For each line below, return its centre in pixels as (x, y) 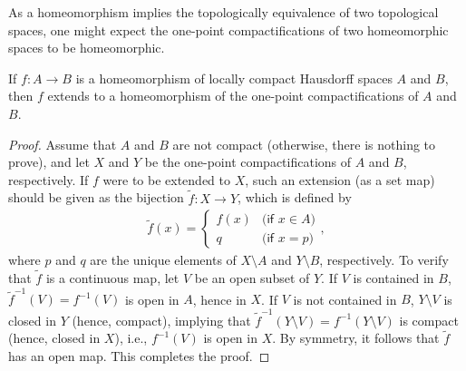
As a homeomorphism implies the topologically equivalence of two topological (223, 12)
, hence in (219, 299)
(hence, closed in (54, 338)
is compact (429, 320)
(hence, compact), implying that (161, 320)
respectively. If (49, 179)
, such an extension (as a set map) (340, 179)
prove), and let (49, 162)
